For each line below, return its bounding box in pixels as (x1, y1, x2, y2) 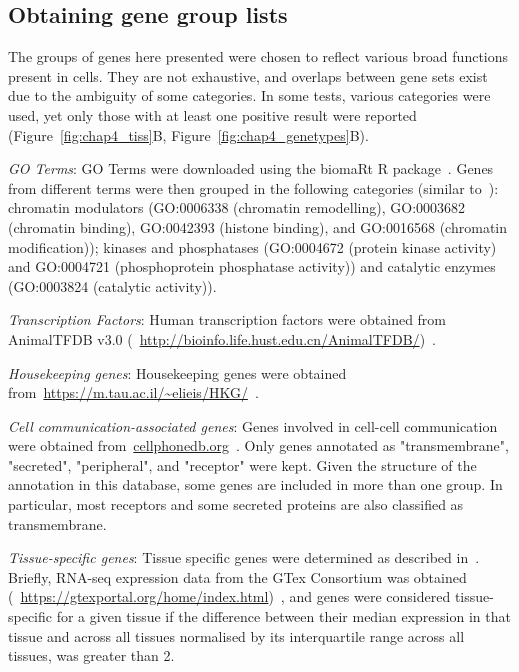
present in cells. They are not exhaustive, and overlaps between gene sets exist (8, 65, 488, 86)
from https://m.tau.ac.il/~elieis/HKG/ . (8, 382, 259, 403)
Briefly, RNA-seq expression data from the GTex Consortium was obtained (8, 566, 467, 587)
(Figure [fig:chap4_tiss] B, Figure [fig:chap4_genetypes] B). (8, 124, 369, 145)
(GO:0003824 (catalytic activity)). (8, 275, 217, 296)
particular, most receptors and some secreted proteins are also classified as (8, 494, 464, 515)
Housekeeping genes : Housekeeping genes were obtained (8, 362, 347, 383)
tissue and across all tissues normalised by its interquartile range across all (8, 625, 465, 646)
